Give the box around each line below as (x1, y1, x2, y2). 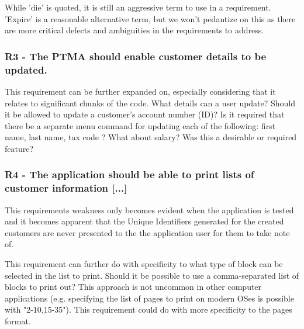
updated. (5, 62, 47, 77)
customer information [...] (5, 181, 127, 195)
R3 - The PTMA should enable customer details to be (5, 49, 267, 63)
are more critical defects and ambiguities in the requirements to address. (5, 24, 264, 36)
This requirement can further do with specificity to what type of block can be (5, 258, 283, 269)
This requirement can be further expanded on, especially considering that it (5, 85, 276, 97)
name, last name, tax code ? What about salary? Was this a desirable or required (5, 131, 297, 143)
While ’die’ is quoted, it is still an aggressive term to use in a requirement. (5, 1, 271, 13)
